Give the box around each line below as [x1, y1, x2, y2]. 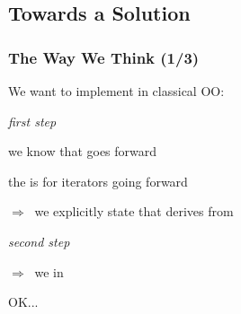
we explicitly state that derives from [34, 202, 234, 221]
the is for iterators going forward [8, 171, 188, 190]
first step [8, 111, 57, 130]
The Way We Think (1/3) [8, 46, 200, 68]
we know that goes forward [8, 142, 157, 161]
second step [8, 231, 70, 250]
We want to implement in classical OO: [8, 82, 225, 100]
